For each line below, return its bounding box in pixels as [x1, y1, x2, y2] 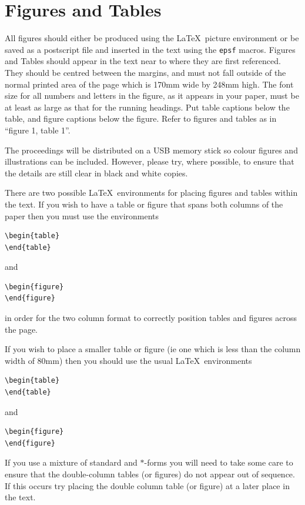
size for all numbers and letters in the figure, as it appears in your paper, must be [5, 89, 299, 102]
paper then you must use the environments [5, 209, 159, 222]
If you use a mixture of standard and [5, 456, 138, 469]
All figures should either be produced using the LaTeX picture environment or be [5, 32, 299, 44]
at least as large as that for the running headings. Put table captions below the [5, 101, 290, 113]
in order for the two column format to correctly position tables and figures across [5, 312, 297, 324]
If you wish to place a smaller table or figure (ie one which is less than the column [5, 343, 301, 355]
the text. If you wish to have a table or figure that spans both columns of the [5, 198, 283, 210]
